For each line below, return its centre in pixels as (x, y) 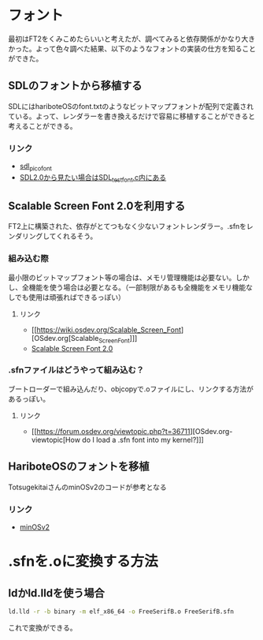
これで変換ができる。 (43, 627)
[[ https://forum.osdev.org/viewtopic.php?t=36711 (111, 431)
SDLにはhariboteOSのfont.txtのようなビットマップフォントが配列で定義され (131, 106)
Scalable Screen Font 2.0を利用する (97, 206)
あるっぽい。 (29, 399)
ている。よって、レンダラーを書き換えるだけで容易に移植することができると (132, 116)
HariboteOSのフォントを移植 (79, 467)
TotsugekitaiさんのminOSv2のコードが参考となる (87, 487)
